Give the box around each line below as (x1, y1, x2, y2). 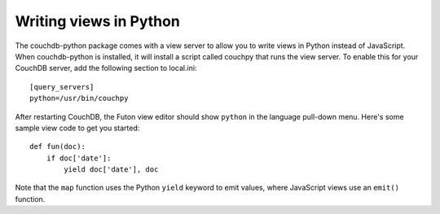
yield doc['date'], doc (64, 165, 159, 174)
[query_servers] (29, 82, 95, 91)
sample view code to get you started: (15, 123, 140, 133)
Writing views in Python (15, 12, 181, 30)
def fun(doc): (29, 142, 86, 151)
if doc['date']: (46, 153, 112, 163)
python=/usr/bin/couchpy (29, 94, 129, 103)
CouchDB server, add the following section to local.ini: (15, 63, 197, 73)
